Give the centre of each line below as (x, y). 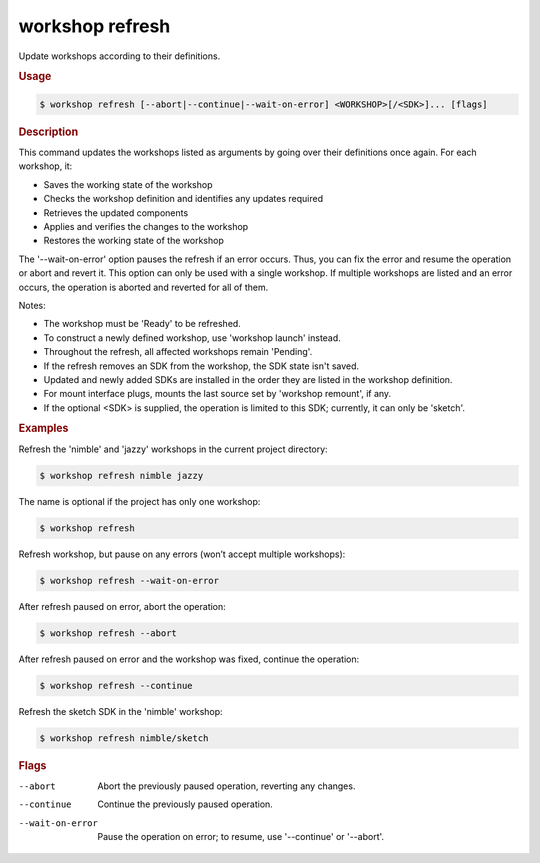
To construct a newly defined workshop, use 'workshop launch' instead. (192, 337)
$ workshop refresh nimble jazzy (121, 475)
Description (48, 132)
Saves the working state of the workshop (128, 184)
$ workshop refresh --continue (116, 685)
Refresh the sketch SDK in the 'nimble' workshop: (121, 711)
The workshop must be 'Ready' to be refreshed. (142, 324)
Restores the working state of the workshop (133, 241)
